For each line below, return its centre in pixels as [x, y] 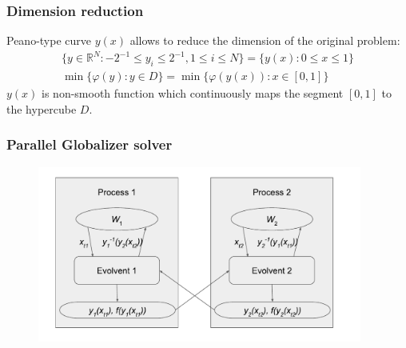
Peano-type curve [49, 40]
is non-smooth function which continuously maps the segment [193, 93]
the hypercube [42, 108]
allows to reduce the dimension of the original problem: [265, 40]
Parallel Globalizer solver [90, 144]
